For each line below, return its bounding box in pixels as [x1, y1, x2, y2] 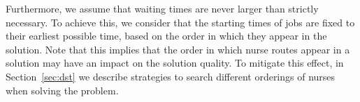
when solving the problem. [6, 83, 119, 97]
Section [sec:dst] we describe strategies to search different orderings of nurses [6, 69, 336, 83]
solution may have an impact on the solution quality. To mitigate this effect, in [6, 56, 344, 70]
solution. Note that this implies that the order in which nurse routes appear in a [6, 42, 350, 56]
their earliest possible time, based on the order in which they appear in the [6, 28, 327, 43]
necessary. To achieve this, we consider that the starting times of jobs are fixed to [6, 15, 355, 29]
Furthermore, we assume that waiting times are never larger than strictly [6, 1, 319, 15]
